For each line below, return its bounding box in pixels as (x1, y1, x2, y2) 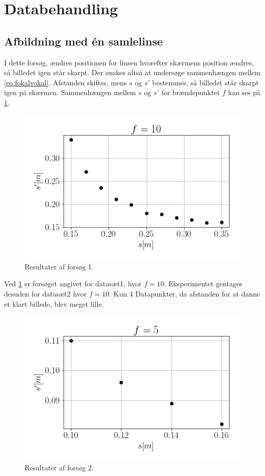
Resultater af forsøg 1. (24, 261, 94, 271)
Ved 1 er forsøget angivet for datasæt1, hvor (4, 278, 142, 289)
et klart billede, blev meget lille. (4, 298, 104, 309)
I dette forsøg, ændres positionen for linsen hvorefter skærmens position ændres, (4, 57, 254, 67)
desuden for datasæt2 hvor (4, 288, 87, 299)
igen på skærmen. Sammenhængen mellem (4, 87, 136, 98)
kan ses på (228, 87, 261, 98)
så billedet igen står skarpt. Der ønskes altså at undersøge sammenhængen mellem (4, 67, 261, 78)
